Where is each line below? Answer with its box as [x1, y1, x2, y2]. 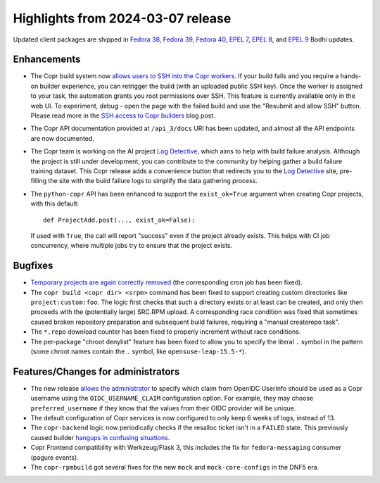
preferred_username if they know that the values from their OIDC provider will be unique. [30, 403, 296, 412]
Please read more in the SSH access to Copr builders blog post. [30, 111, 216, 120]
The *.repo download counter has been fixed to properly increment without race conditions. [30, 327, 301, 336]
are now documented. [30, 134, 94, 142]
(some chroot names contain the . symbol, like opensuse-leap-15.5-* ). [30, 347, 246, 356]
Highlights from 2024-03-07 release [13, 11, 232, 26]
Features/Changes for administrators [13, 365, 180, 377]
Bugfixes [13, 260, 53, 272]
